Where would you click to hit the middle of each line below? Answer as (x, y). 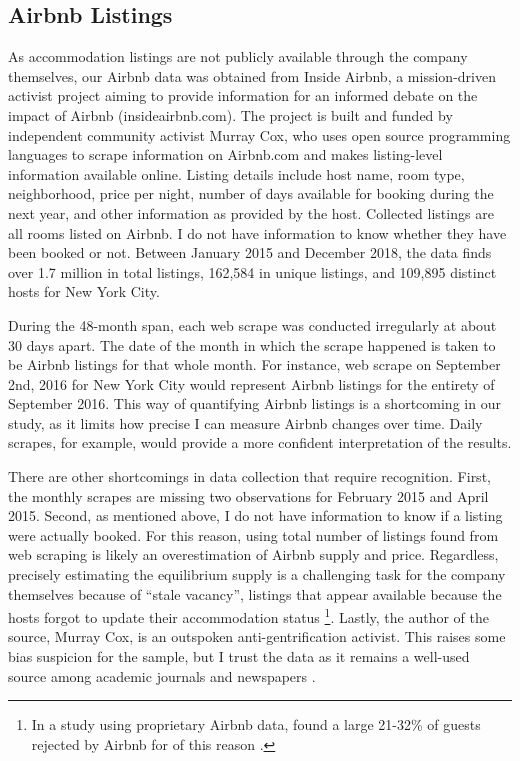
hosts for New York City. (84, 291)
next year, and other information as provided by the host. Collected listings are (251, 212)
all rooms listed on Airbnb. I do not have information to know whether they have (257, 232)
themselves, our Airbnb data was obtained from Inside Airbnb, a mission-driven (252, 75)
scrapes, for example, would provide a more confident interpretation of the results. (260, 442)
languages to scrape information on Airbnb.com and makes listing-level (225, 154)
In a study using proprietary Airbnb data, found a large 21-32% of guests (256, 724)
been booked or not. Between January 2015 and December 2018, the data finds (250, 252)
